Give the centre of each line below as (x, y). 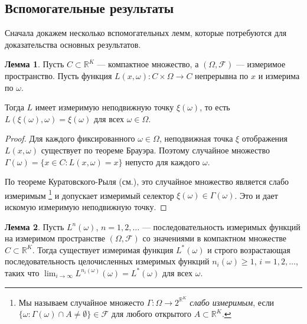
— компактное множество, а (148, 64)
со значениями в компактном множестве (215, 238)
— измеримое (261, 64)
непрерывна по (222, 75)
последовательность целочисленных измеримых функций (107, 261)
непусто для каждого (163, 161)
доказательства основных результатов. (73, 44)
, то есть (215, 107)
